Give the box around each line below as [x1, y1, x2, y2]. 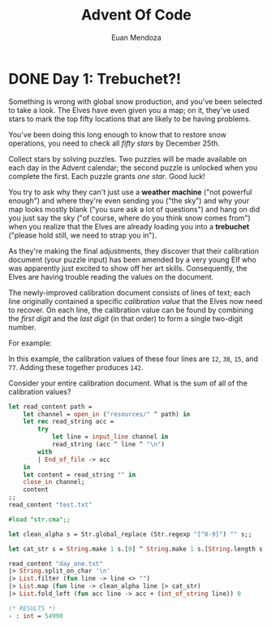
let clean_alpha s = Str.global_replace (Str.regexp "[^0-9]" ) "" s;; [8, 530, 252, 538]
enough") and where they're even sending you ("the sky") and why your [8, 195, 250, 205]
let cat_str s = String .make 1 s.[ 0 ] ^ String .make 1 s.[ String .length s [8, 545, 264, 553]
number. [8, 322, 37, 332]
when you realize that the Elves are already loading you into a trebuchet [8, 221, 250, 231]
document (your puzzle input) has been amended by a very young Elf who [8, 255, 257, 264]
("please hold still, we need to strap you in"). [8, 230, 157, 240]
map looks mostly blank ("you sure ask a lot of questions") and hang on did [8, 204, 260, 214]
